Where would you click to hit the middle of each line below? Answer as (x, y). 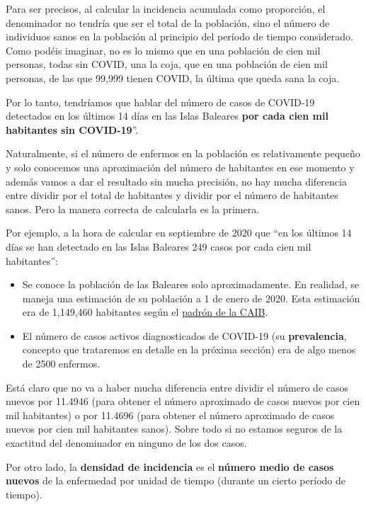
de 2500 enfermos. (61, 364)
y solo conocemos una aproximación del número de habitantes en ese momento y (180, 167)
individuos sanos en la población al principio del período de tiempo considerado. (179, 36)
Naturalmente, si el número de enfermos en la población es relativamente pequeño (183, 153)
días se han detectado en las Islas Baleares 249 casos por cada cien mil (159, 246)
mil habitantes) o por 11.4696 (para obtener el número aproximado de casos (170, 415)
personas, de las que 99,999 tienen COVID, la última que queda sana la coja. (173, 78)
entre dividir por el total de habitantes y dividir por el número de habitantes (172, 195)
